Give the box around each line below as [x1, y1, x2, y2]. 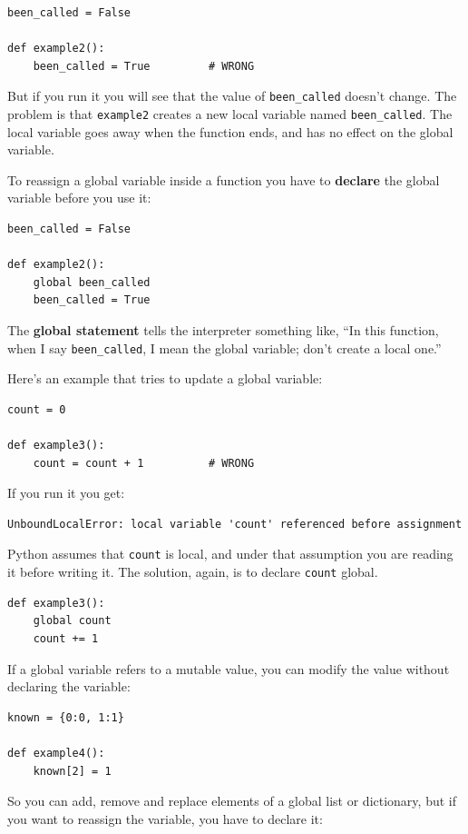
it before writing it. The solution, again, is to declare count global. [7, 562, 378, 581]
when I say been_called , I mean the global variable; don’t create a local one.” [7, 338, 442, 357]
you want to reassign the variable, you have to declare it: [7, 809, 323, 828]
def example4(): [7, 746, 105, 760]
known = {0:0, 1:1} [7, 710, 124, 724]
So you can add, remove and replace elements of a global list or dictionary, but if [7, 791, 456, 810]
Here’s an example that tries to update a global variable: [7, 369, 323, 388]
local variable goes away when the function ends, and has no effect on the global [7, 122, 453, 141]
